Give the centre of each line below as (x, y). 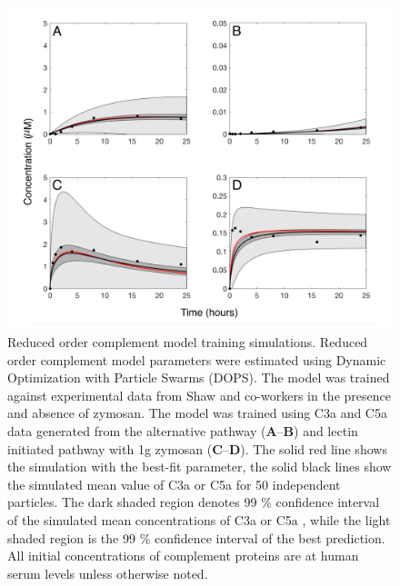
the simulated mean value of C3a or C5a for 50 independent (174, 484)
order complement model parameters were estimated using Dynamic (197, 359)
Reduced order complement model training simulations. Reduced (188, 342)
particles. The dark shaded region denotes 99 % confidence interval (194, 502)
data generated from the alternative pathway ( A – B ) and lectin (183, 431)
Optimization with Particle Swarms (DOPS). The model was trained (199, 377)
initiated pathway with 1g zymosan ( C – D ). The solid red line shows (197, 448)
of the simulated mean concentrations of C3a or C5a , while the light (199, 519)
